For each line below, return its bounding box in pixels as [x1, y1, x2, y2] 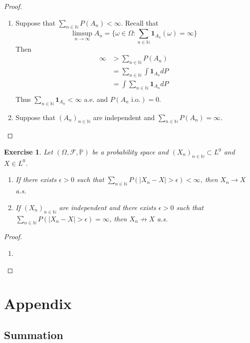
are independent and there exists [59, 202, 156, 212]
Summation [4, 327, 63, 342]
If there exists [15, 174, 57, 185]
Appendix [4, 293, 72, 313]
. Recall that [121, 17, 159, 28]
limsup [72, 30, 93, 37]
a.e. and [84, 94, 108, 104]
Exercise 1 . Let [4, 147, 53, 157]
